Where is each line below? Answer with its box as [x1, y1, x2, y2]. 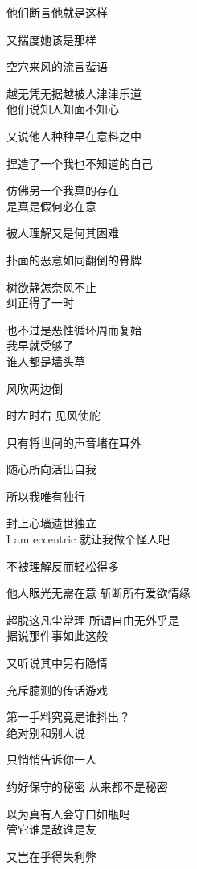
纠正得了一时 [6, 294, 74, 311]
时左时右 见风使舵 [6, 407, 101, 424]
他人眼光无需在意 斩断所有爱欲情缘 [6, 584, 191, 601]
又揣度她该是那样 [6, 31, 96, 47]
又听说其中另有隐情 [6, 654, 108, 671]
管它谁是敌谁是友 [6, 821, 96, 838]
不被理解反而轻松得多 [6, 557, 119, 574]
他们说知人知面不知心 [6, 100, 119, 117]
